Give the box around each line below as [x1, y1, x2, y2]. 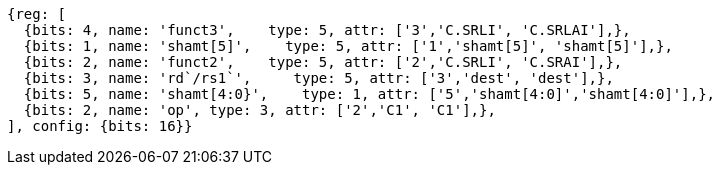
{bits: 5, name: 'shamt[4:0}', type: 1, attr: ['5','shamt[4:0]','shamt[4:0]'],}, [23, 86, 716, 102]
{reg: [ [7, 6, 67, 22]
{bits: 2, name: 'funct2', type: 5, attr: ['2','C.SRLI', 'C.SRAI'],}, [23, 54, 623, 70]
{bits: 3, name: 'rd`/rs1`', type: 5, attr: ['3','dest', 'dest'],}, [23, 70, 614, 86]
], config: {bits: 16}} [7, 118, 193, 134]
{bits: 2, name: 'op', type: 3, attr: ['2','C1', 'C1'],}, [23, 102, 496, 118]
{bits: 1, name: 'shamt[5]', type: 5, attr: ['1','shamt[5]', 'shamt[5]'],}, [23, 38, 673, 54]
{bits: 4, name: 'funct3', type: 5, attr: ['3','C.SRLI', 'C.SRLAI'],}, [23, 22, 631, 38]
